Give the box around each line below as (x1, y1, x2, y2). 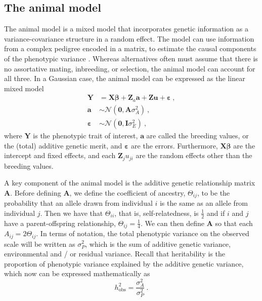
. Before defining (10, 187, 61, 198)
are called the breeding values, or (146, 130, 249, 140)
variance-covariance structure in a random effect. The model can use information (4, 33, 254, 44)
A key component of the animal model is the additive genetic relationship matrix (4, 177, 255, 188)
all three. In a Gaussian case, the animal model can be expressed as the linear (4, 73, 245, 84)
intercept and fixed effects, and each (4, 150, 116, 161)
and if (206, 207, 225, 218)
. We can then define (140, 217, 204, 228)
